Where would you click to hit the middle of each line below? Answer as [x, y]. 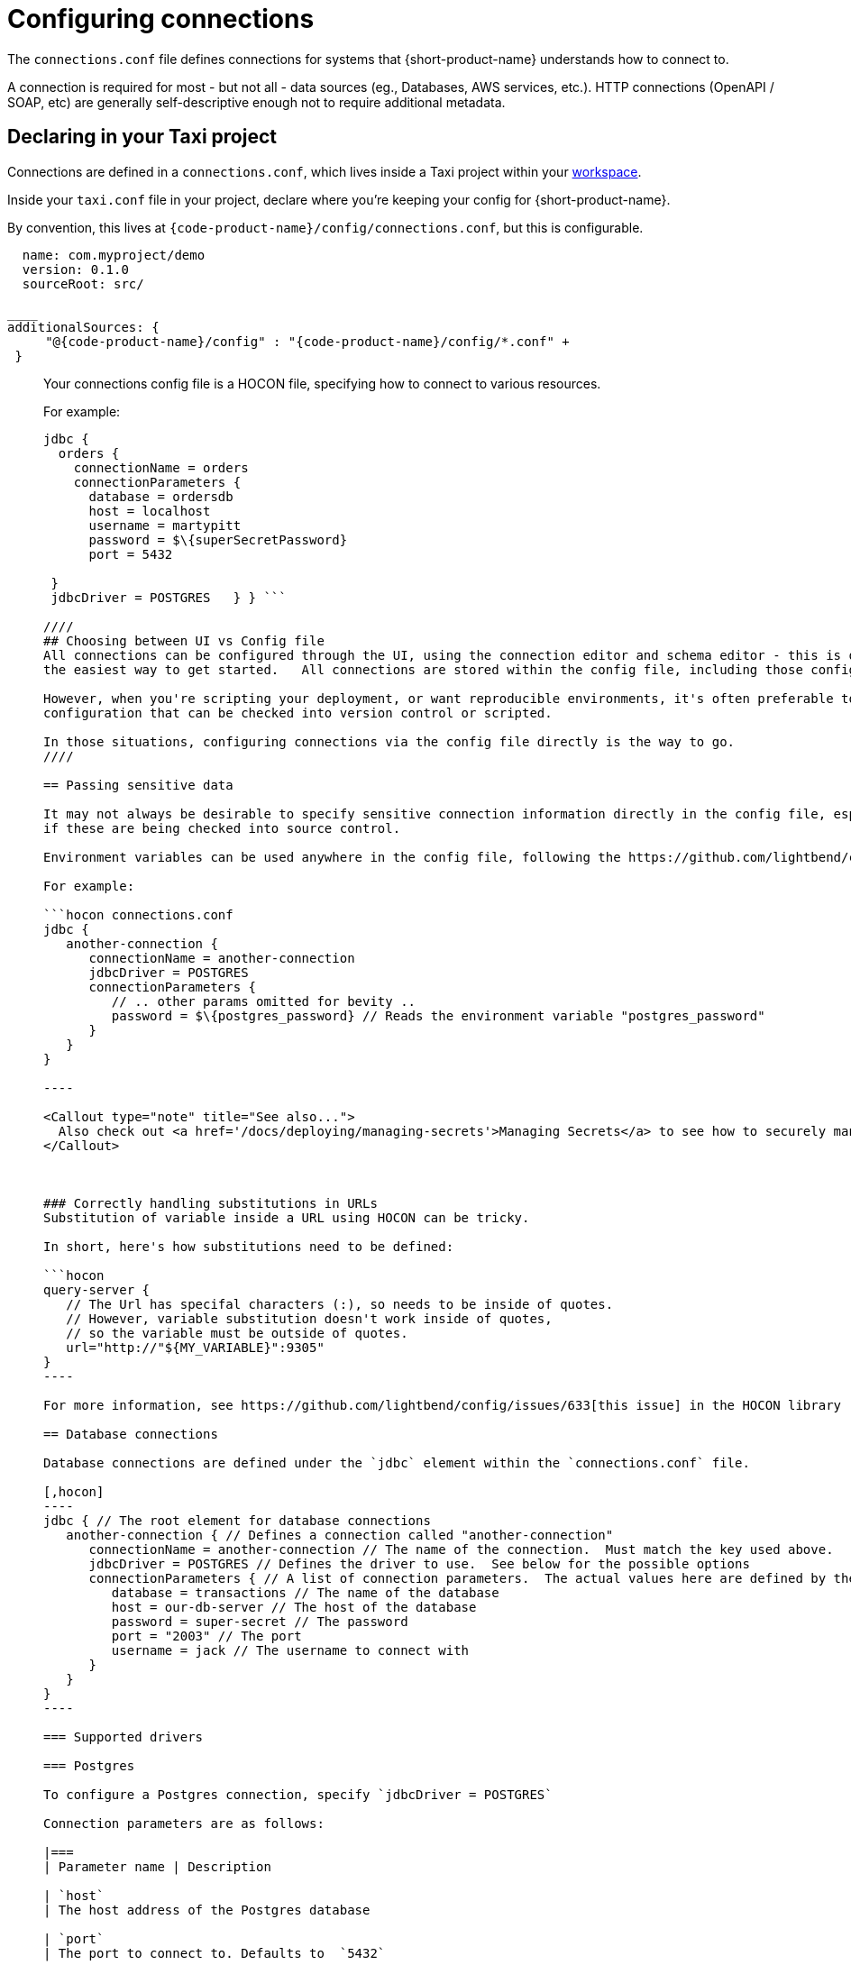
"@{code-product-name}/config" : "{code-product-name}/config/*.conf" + [307, 341]
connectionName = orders [161, 467]
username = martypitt [165, 525]
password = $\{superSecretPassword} [218, 539]
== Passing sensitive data [138, 785]
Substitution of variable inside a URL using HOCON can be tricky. [287, 1217]
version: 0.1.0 [75, 269]
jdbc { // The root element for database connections [237, 1520]
